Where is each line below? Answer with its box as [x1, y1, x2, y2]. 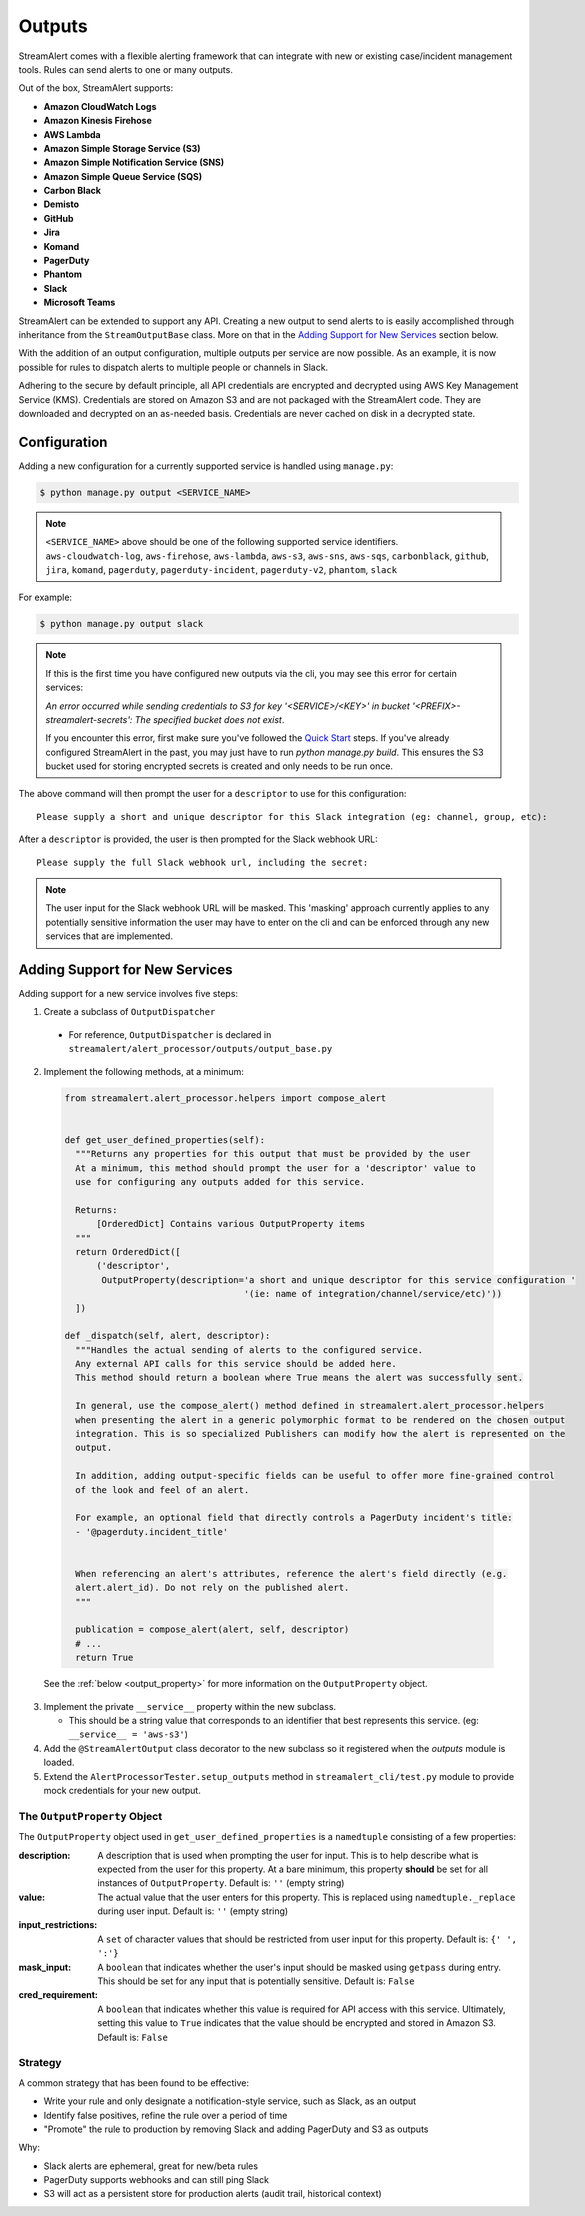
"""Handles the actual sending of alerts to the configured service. [75, 1344, 424, 1355]
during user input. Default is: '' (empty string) [97, 1905, 289, 1917]
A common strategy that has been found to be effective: [18, 2076, 250, 2089]
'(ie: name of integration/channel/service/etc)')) [243, 1288, 503, 1300]
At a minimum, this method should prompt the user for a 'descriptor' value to [75, 1162, 477, 1174]
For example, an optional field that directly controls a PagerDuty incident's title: [75, 1512, 514, 1524]
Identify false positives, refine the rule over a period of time [43, 2109, 288, 2121]
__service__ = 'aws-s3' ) [68, 1728, 189, 1740]
